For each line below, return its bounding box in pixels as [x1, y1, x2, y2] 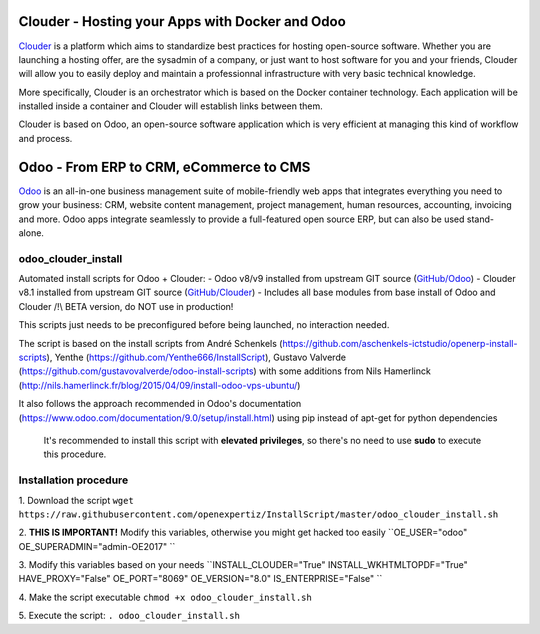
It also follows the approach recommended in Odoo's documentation [18, 398, 302, 410]
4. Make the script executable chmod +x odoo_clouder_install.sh [18, 591, 312, 603]
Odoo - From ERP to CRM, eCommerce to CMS [18, 158, 311, 175]
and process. [18, 132, 73, 144]
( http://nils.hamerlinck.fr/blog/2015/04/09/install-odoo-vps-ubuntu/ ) [18, 379, 301, 391]
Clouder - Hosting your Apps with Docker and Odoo [18, 13, 347, 30]
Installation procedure [18, 473, 129, 487]
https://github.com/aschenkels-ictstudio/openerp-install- [281, 337, 518, 349]
